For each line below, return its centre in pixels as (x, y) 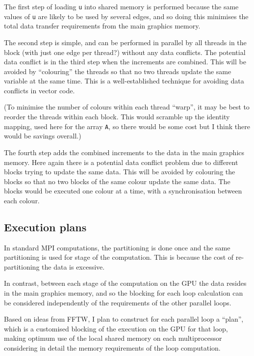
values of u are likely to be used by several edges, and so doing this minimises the (126, 16)
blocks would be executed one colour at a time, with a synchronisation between (123, 191)
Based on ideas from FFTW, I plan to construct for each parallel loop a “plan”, (124, 319)
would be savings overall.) (43, 136)
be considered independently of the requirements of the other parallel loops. (118, 302)
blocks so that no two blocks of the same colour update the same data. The (117, 181)
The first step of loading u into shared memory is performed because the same (121, 6)
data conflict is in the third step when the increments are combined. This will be (125, 62)
